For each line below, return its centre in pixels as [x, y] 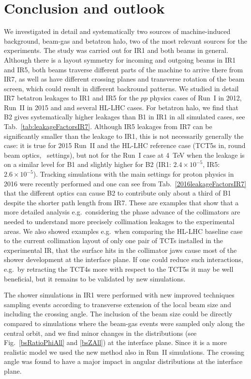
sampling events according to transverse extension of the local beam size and [118, 304]
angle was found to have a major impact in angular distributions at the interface [123, 361]
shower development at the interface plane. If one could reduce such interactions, [124, 259]
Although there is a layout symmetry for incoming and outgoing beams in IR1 [120, 59]
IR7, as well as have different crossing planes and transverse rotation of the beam [124, 79]
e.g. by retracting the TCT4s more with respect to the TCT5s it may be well [119, 269]
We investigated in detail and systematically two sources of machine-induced [117, 31]
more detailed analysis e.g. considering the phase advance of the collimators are [122, 212]
